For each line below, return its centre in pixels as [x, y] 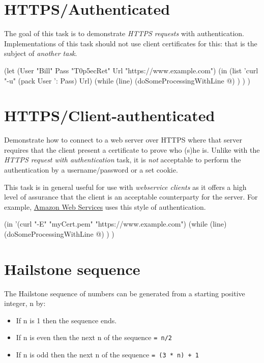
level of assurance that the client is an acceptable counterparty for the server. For [131, 197]
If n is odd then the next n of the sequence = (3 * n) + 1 [108, 355]
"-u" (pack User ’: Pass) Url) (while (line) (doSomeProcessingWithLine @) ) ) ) [127, 80]
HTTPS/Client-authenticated [110, 115]
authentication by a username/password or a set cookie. [91, 170]
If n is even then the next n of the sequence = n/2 [94, 337]
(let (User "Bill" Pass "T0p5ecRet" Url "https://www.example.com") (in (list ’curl [131, 70]
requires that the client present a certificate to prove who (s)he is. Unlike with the [132, 149]
